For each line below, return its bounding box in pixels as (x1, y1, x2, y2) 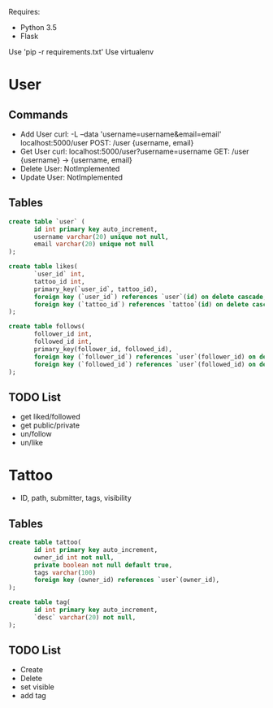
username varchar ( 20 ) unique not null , (33, 232, 169, 241)
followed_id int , (33, 337, 93, 346)
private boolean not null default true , (33, 561, 173, 569)
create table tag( (8, 598, 71, 606)
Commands (8, 107, 69, 121)
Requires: (8, 7, 41, 16)
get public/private (19, 420, 80, 430)
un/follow (19, 429, 52, 439)
